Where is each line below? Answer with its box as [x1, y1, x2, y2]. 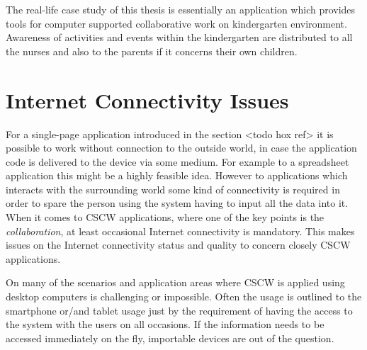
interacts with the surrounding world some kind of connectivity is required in [6, 181, 340, 196]
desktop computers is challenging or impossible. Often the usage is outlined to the [6, 289, 362, 304]
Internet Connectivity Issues [6, 85, 289, 114]
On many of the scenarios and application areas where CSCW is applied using [6, 275, 345, 290]
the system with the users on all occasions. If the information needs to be [6, 317, 324, 332]
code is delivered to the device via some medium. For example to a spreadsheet [6, 154, 349, 169]
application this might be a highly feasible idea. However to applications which [6, 168, 348, 183]
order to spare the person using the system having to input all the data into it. [6, 196, 349, 210]
